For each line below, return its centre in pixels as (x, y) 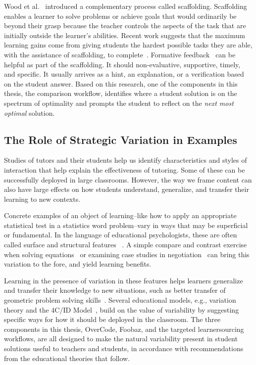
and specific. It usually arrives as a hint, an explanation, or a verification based (124, 74)
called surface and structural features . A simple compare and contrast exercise (126, 245)
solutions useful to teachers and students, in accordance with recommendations (124, 348)
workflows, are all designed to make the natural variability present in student (121, 339)
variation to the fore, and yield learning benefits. (78, 264)
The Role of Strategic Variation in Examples (121, 139)
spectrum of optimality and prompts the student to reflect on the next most (119, 103)
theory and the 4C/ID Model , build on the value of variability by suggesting (122, 309)
